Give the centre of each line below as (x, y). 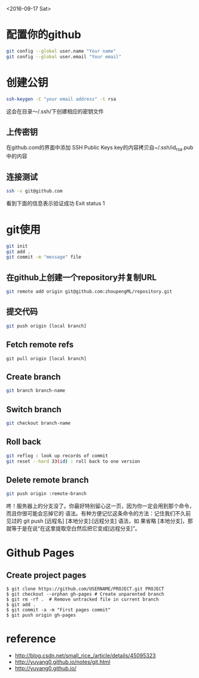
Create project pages (46, 575)
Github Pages (40, 553)
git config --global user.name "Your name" (61, 51)
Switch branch (34, 409)
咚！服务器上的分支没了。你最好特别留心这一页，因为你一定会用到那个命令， (100, 506)
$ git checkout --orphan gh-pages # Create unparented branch (85, 594)
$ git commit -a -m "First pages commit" (59, 610)
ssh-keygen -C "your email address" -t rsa (61, 99)
